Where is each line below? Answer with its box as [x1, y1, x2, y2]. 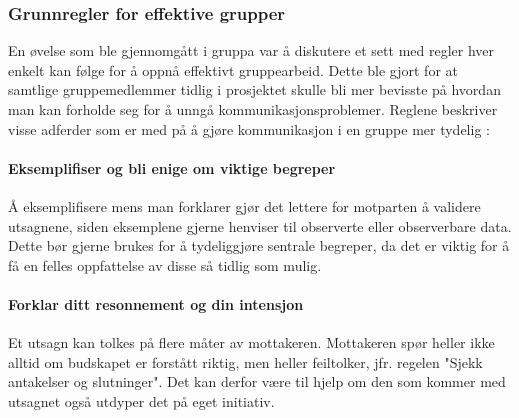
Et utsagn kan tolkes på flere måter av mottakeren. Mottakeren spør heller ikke [8, 332, 495, 353]
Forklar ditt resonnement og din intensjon [8, 293, 304, 314]
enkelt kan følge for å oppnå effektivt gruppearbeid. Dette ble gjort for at [8, 59, 458, 80]
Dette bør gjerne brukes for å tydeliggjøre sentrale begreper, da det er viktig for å [8, 235, 510, 256]
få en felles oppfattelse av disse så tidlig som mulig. [8, 254, 322, 275]
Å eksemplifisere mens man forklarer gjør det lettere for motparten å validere [8, 195, 481, 216]
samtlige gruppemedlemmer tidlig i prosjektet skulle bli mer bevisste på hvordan [8, 79, 501, 100]
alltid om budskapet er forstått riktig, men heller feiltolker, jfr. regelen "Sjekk [8, 351, 483, 372]
